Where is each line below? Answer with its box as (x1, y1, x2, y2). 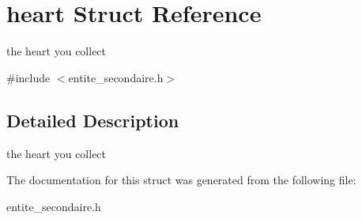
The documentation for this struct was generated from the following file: (6, 172, 356, 188)
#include (6, 69, 51, 85)
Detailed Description (6, 108, 179, 132)
